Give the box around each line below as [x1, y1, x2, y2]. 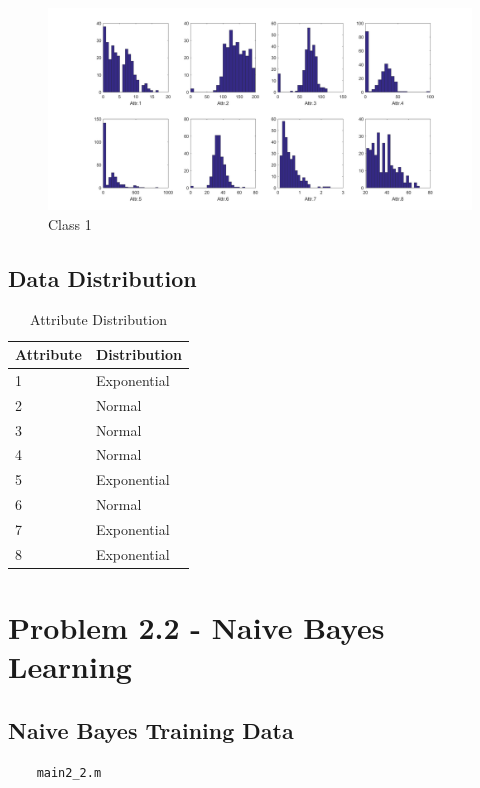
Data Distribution [8, 262, 197, 293]
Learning [8, 646, 132, 687]
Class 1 [48, 213, 92, 234]
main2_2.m [36, 765, 102, 780]
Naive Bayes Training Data [8, 714, 294, 745]
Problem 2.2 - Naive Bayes [8, 607, 385, 648]
